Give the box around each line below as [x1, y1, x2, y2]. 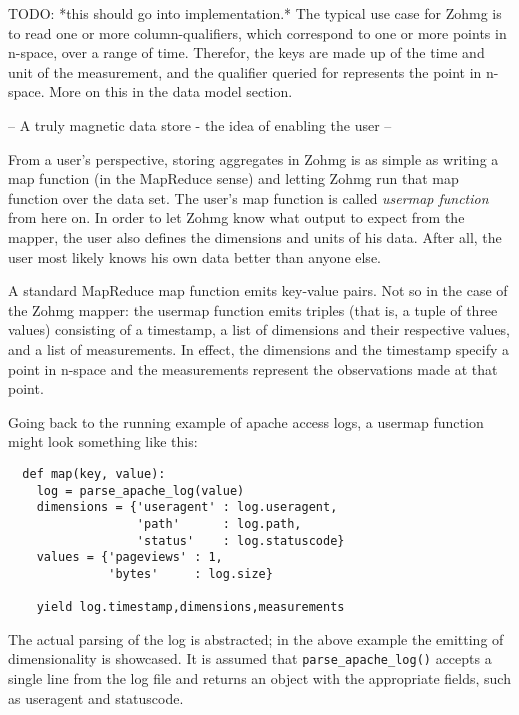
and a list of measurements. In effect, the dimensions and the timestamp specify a [8, 338, 510, 359]
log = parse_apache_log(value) [36, 483, 245, 498]
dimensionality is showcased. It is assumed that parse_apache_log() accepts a [8, 648, 492, 669]
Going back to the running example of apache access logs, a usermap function [8, 411, 484, 432]
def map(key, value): [22, 466, 166, 481]
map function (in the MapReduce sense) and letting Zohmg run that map [8, 168, 459, 189]
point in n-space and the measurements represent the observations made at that [8, 358, 498, 379]
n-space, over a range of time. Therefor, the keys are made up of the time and [8, 42, 485, 63]
